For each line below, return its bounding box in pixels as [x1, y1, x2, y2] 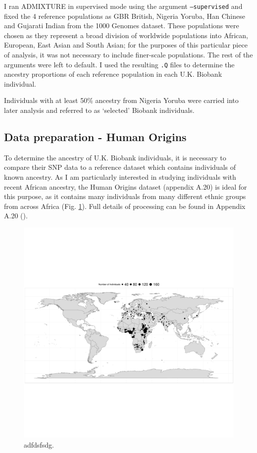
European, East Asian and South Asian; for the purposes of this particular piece [4, 40, 248, 50]
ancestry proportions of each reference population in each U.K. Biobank [4, 69, 222, 79]
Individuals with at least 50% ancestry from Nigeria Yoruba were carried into [4, 95, 239, 105]
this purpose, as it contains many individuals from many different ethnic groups [4, 191, 246, 201]
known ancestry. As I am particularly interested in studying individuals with [4, 172, 236, 182]
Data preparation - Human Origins [4, 129, 187, 145]
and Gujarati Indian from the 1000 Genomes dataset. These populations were [4, 20, 239, 31]
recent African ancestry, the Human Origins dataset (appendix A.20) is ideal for [4, 181, 247, 192]
